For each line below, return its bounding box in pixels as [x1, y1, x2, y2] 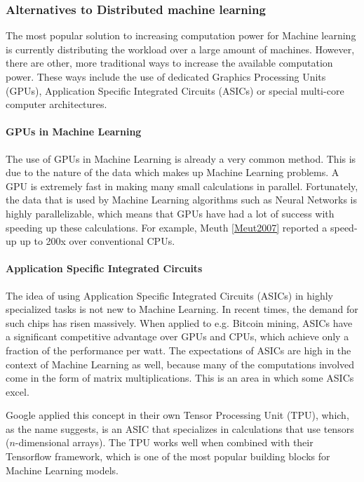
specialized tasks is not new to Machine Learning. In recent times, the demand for [6, 302, 358, 316]
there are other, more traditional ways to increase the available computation [6, 55, 333, 70]
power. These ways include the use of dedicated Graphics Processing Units [6, 69, 326, 83]
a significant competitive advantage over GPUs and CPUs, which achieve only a [6, 329, 349, 344]
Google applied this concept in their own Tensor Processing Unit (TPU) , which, [6, 408, 349, 422]
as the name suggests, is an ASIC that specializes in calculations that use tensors [6, 421, 354, 436]
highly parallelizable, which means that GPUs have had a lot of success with [6, 206, 335, 220]
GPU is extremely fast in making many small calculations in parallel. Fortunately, [6, 178, 358, 193]
